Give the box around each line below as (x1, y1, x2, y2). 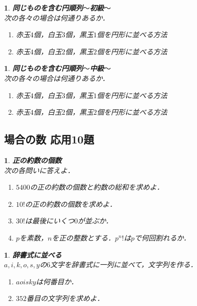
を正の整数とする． (52, 232, 115, 243)
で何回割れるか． (134, 232, 190, 243)
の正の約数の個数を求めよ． (25, 198, 117, 209)
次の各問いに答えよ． (4, 165, 74, 175)
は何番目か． (36, 276, 78, 286)
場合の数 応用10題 (4, 131, 94, 147)
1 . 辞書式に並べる (4, 249, 62, 260)
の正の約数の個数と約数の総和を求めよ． (30, 182, 164, 192)
